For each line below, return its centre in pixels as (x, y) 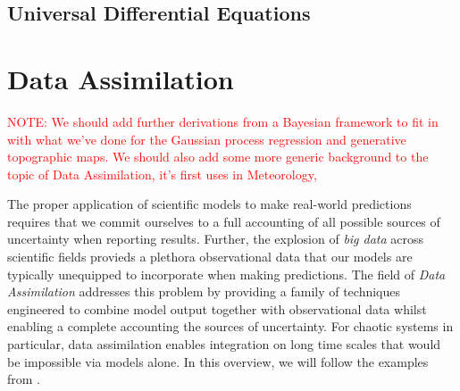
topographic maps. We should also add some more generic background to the (218, 157)
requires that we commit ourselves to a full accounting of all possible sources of (224, 221)
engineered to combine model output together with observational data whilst (217, 308)
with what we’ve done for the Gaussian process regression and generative (207, 139)
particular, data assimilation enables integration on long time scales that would (224, 344)
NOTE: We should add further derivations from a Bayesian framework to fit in (223, 121)
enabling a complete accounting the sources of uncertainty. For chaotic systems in (230, 326)
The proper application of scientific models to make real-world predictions (209, 204)
